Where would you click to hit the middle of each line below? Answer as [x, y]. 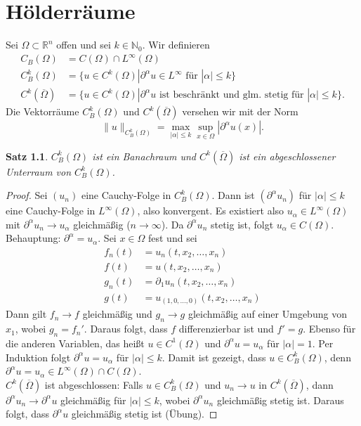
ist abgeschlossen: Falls [94, 384]
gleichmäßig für [93, 400]
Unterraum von [39, 171]
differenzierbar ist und [226, 329]
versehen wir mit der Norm [240, 111]
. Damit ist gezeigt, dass [214, 357]
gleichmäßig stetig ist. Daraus [280, 400]
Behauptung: [33, 238]
